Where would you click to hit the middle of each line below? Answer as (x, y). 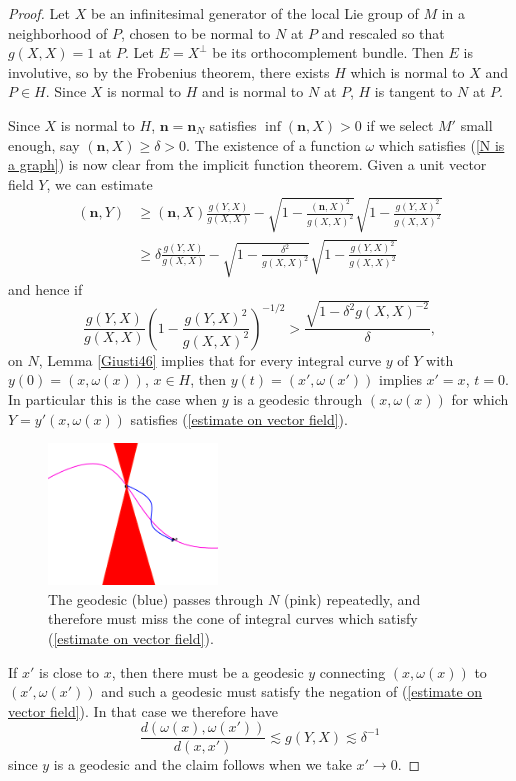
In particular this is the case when (113, 399)
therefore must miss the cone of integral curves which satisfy (233, 618)
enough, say (44, 144)
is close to (69, 671)
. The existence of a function (273, 144)
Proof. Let (39, 13)
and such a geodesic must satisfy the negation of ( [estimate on (292, 691)
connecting (352, 671)
